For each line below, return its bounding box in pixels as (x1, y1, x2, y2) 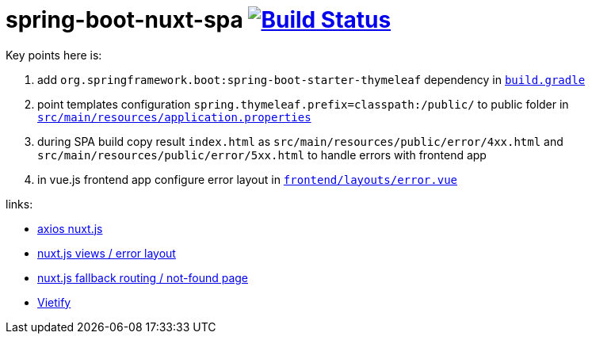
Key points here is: (6, 48, 102, 62)
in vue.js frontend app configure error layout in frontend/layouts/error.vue (37, 172, 457, 186)
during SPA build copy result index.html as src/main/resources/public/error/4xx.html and (37, 134, 563, 148)
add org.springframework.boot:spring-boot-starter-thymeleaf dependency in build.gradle (37, 72, 586, 86)
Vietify (37, 295, 71, 309)
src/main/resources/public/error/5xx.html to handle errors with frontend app (37, 147, 487, 162)
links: (6, 197, 33, 211)
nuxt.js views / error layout (37, 246, 176, 260)
